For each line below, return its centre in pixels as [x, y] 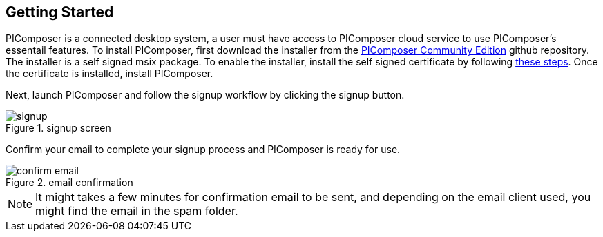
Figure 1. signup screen [58, 128]
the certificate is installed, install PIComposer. [109, 74]
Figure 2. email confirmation [69, 183]
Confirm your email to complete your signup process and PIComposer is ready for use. [203, 150]
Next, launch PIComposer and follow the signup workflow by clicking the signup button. [205, 95]
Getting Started [60, 12]
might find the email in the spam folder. [137, 211]
